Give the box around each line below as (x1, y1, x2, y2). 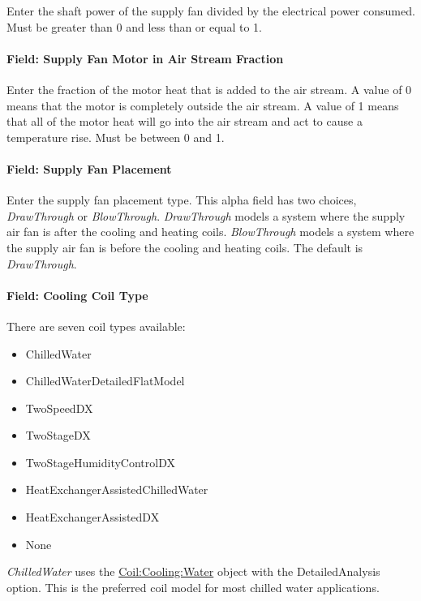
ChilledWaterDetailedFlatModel (25, 372, 185, 389)
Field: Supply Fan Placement (6, 160, 172, 177)
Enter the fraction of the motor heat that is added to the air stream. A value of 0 (6, 80, 412, 97)
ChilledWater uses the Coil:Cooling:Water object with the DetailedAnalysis (6, 563, 380, 580)
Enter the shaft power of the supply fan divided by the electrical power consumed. (6, 2, 415, 19)
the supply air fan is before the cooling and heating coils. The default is (6, 238, 363, 255)
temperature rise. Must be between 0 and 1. (6, 128, 225, 145)
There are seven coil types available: (6, 317, 186, 334)
